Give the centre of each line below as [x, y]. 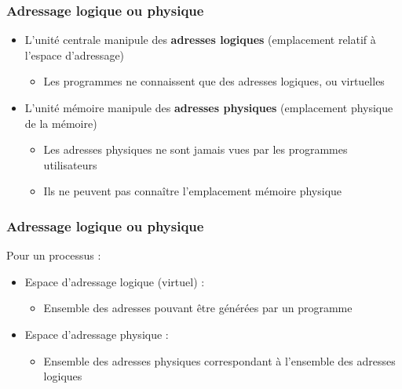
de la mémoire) [61, 123]
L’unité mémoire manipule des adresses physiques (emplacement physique [209, 107]
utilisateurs [70, 164]
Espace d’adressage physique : [97, 334]
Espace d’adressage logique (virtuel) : [115, 281]
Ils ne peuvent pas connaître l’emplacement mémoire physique [193, 191]
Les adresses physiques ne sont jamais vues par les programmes [196, 149]
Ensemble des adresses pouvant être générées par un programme [198, 308]
